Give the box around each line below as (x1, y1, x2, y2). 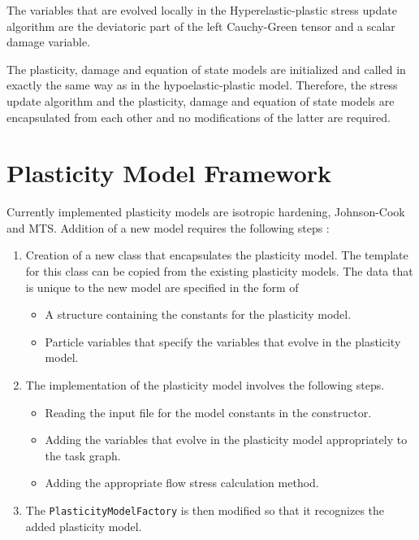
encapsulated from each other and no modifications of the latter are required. (6, 108, 391, 125)
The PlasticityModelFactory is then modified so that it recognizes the (25, 502, 385, 518)
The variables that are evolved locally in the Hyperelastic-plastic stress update (6, 2, 397, 18)
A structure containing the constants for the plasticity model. (45, 306, 352, 323)
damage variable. (6, 33, 91, 50)
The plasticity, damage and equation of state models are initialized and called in (6, 60, 406, 77)
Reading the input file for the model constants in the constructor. (45, 403, 372, 420)
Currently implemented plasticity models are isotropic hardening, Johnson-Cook (6, 203, 405, 220)
